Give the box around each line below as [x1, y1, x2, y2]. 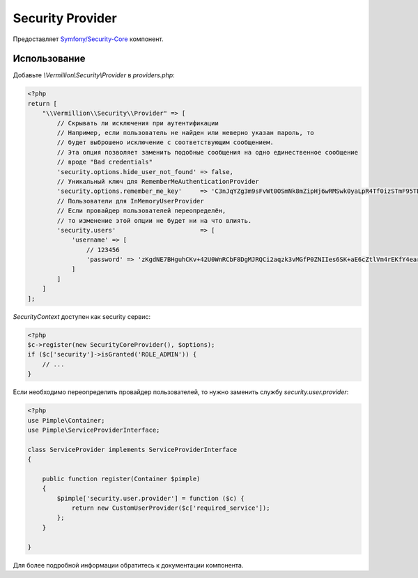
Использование [13, 53, 86, 65]
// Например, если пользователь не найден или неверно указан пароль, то [56, 129, 315, 136]
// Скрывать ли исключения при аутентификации [56, 119, 219, 127]
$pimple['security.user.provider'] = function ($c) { [56, 494, 245, 502]
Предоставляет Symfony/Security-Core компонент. [13, 35, 164, 43]
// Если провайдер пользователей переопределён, [56, 207, 226, 215]
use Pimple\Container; [27, 416, 105, 424]
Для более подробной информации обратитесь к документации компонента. [13, 561, 244, 569]
